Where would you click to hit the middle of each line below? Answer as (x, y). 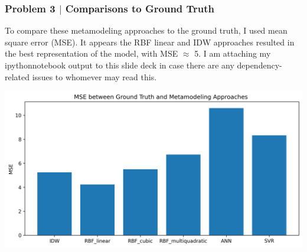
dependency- (259, 65)
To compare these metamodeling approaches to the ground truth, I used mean (146, 30)
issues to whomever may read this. (94, 76)
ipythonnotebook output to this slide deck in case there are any (120, 65)
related (17, 76)
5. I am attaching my (233, 53)
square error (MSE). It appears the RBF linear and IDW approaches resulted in (150, 42)
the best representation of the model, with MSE (92, 53)
